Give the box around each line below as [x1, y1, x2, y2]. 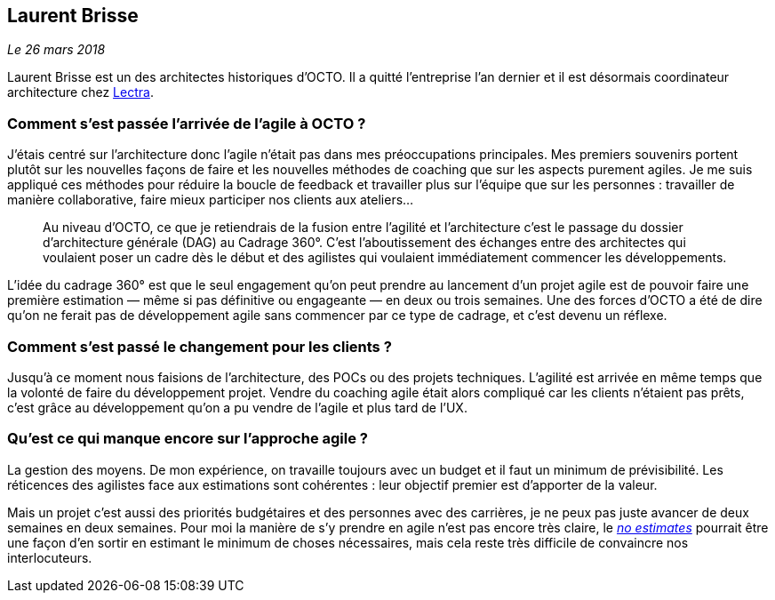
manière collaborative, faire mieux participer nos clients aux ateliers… [7, 192, 414, 208]
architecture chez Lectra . [7, 84, 154, 100]
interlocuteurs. [7, 549, 92, 565]
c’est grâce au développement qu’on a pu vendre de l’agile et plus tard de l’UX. [7, 399, 467, 415]
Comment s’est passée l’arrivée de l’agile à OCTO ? [7, 114, 366, 132]
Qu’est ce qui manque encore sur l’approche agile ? [7, 429, 368, 448]
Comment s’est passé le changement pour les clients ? [7, 337, 392, 356]
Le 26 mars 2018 [7, 42, 106, 58]
